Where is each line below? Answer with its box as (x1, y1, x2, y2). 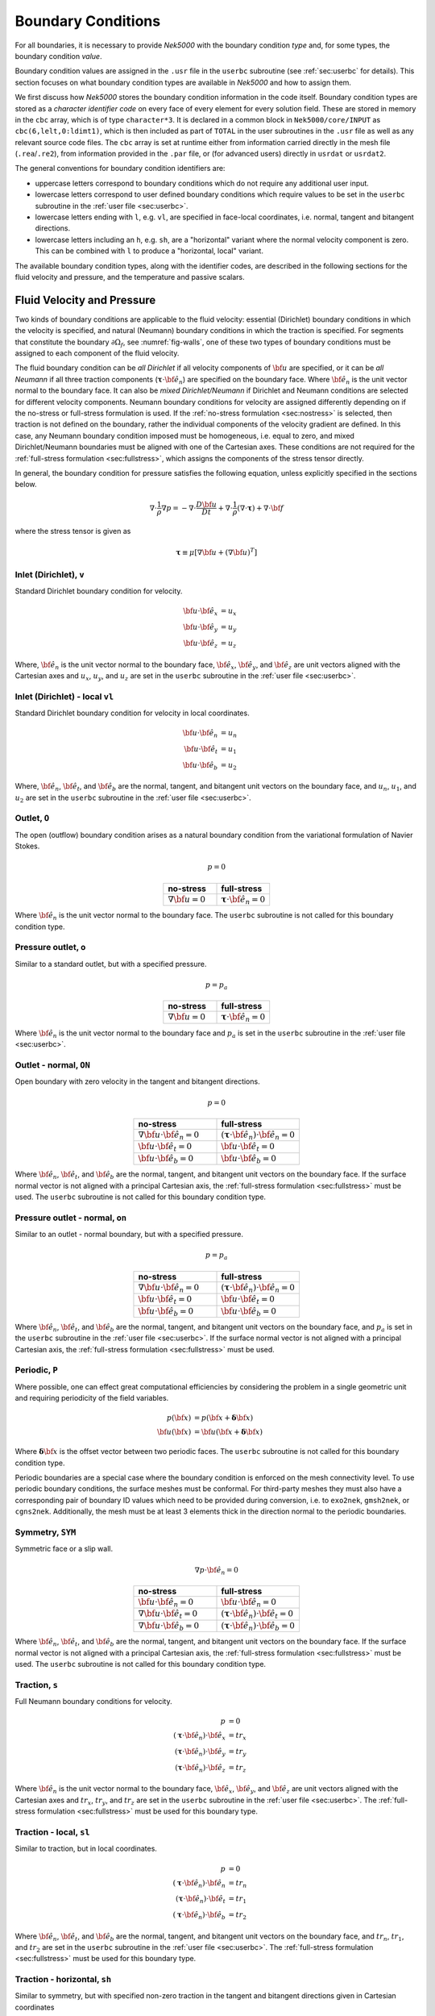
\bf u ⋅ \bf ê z (183, 638, 218, 649)
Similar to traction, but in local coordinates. (14, 1843, 157, 1854)
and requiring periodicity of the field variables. (14, 1393, 169, 1403)
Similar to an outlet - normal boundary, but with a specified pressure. (14, 1230, 243, 1239)
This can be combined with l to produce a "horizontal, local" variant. (35, 246, 263, 256)
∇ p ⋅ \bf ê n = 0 (194, 1565, 239, 1577)
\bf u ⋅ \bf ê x (182, 606, 218, 618)
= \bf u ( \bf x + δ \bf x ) (193, 1427, 263, 1437)
